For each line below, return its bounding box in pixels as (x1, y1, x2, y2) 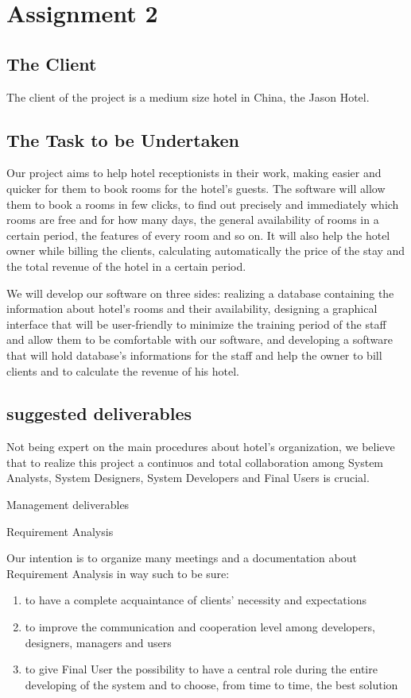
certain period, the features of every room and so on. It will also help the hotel (6, 226, 390, 243)
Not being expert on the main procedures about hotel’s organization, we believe (6, 438, 395, 455)
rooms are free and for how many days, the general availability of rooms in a (6, 211, 379, 228)
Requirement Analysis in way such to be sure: (6, 565, 230, 581)
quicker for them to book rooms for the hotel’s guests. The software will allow (6, 179, 386, 196)
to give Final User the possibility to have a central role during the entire (25, 661, 378, 677)
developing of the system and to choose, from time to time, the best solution (25, 676, 398, 692)
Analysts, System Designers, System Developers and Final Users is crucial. (6, 469, 370, 486)
